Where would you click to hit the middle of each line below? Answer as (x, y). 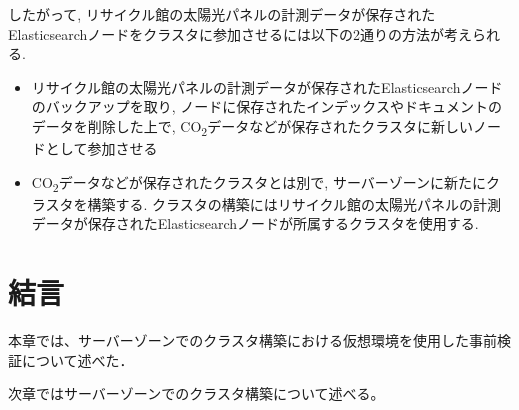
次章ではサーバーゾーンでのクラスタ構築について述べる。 (196, 393)
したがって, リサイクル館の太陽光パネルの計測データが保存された (222, 14)
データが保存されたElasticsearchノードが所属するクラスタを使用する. (255, 223)
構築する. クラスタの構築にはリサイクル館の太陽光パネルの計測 (294, 203)
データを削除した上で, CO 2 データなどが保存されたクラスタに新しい (252, 127)
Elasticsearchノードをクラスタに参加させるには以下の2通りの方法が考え (240, 33)
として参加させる (101, 148)
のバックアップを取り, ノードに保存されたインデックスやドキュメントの (266, 106)
